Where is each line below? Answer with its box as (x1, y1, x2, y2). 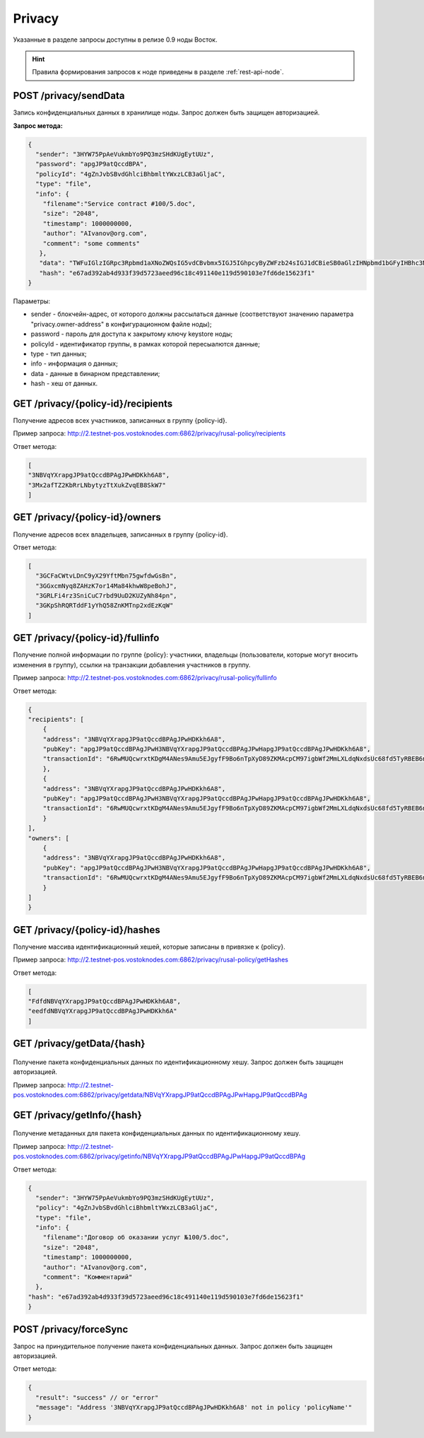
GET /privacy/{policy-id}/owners (13, 511, 162, 523)
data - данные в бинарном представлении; (30, 369, 160, 378)
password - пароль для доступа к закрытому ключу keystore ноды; (30, 329, 233, 339)
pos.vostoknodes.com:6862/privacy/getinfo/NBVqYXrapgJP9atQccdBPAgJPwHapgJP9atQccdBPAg (13, 1152, 306, 1161)
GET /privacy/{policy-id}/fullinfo (13, 632, 160, 644)
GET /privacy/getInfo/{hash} (13, 1109, 142, 1121)
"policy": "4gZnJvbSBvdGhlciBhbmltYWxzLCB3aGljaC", (35, 1204, 218, 1212)
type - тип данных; (30, 350, 88, 358)
